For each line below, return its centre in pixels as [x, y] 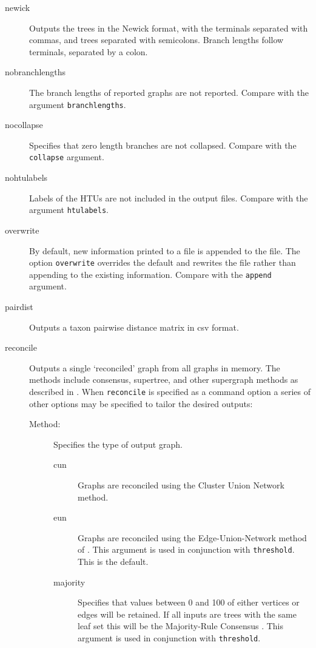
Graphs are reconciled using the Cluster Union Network [181, 485]
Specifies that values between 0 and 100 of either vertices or [189, 602]
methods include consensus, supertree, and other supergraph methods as [164, 380]
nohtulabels [26, 177]
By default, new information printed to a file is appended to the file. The [165, 250]
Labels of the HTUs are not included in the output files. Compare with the [169, 197]
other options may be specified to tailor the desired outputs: [141, 403]
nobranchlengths [35, 72]
